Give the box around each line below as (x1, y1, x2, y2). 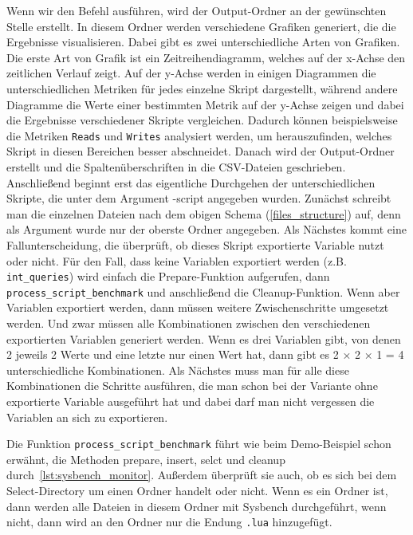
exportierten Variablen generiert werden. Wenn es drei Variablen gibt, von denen (6, 330, 401, 347)
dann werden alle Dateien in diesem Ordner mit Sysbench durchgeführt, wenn (6, 498, 387, 514)
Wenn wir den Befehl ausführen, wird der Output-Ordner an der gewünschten (6, 2, 387, 18)
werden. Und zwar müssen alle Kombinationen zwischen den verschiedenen (6, 315, 371, 332)
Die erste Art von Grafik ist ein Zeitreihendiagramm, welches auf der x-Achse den (6, 49, 406, 65)
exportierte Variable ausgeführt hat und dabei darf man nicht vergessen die (6, 393, 375, 410)
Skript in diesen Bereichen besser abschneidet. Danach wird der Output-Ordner (6, 143, 395, 159)
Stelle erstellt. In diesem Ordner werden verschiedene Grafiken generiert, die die (6, 18, 396, 34)
